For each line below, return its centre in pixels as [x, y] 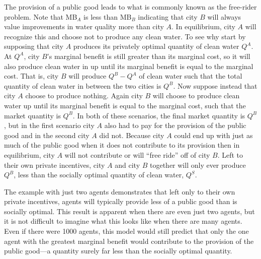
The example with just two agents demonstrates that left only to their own [120, 191]
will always [224, 16]
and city [127, 165]
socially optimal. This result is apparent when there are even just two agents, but [129, 211]
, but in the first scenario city [49, 125]
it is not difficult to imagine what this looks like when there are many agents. [123, 221]
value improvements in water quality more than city [84, 26]
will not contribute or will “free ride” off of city [137, 154]
